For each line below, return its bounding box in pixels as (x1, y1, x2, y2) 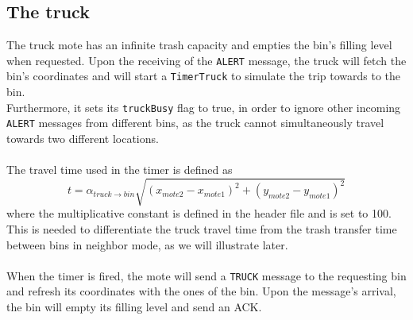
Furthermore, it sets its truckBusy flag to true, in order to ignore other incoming (6, 98, 401, 115)
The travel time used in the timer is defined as (6, 161, 233, 178)
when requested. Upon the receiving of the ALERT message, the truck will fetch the (6, 52, 407, 68)
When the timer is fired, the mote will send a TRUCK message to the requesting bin (6, 267, 407, 283)
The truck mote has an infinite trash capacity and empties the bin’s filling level (6, 37, 392, 53)
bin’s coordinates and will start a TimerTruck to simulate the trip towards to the (6, 67, 401, 84)
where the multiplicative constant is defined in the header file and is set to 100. (6, 205, 392, 222)
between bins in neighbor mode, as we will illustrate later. (6, 236, 288, 253)
